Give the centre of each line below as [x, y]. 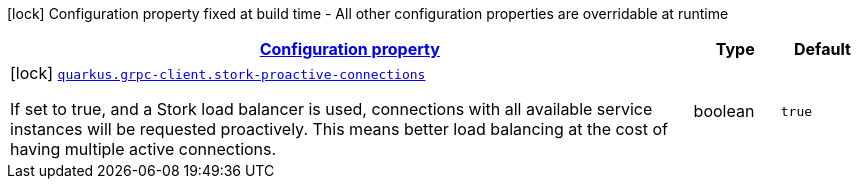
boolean [724, 111]
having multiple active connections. [143, 149]
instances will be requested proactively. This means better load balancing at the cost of [339, 129]
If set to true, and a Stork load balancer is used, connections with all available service [331, 109]
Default [822, 49]
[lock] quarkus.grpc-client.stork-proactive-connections [218, 73]
